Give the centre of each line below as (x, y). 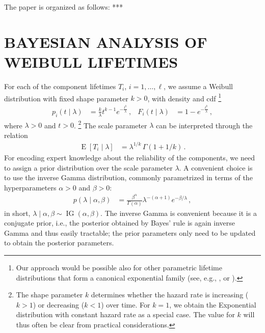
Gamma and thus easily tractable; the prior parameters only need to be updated (130, 232)
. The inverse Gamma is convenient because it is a (179, 213)
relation (16, 135)
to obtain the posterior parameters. (59, 243)
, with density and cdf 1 (184, 97)
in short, (17, 213)
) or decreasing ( (59, 304)
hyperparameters (30, 187)
